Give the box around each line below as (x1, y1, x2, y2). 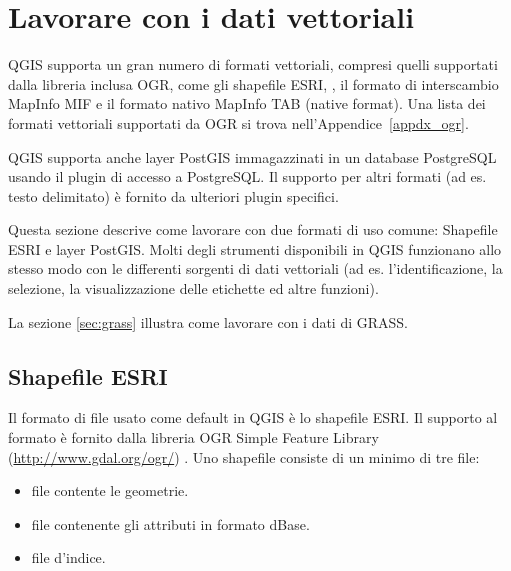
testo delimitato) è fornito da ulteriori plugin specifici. (8, 185, 339, 206)
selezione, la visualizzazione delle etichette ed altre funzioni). (8, 278, 379, 299)
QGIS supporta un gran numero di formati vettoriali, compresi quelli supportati (8, 54, 498, 75)
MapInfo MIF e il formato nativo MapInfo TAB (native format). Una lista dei (8, 93, 486, 114)
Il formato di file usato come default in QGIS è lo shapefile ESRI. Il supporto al (8, 407, 498, 428)
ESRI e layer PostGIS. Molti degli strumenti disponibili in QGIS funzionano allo (8, 238, 502, 259)
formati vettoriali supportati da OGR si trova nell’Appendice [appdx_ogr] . (8, 112, 469, 133)
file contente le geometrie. (31, 480, 189, 501)
